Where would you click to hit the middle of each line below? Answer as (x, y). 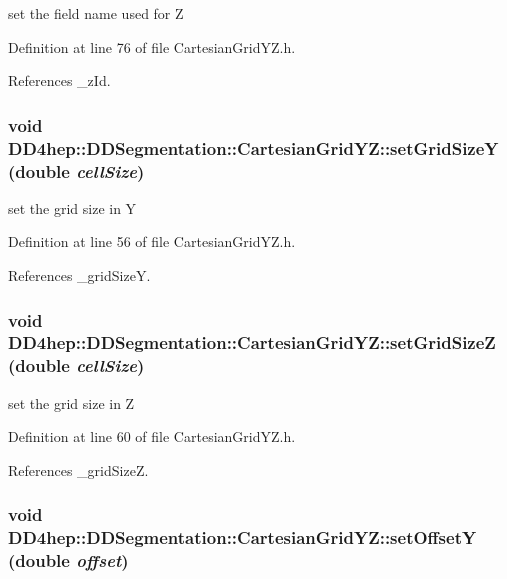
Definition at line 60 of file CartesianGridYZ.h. (152, 436)
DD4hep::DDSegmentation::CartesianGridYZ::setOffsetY (242, 537)
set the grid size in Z (71, 402)
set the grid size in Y (72, 207)
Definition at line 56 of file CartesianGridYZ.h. (152, 241)
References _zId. (59, 80)
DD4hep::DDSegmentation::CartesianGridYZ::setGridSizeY (253, 147)
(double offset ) (68, 560)
